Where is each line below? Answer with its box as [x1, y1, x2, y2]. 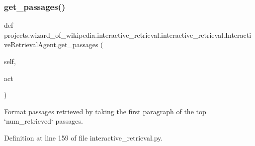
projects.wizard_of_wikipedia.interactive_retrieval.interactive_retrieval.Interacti [4, 29, 252, 40]
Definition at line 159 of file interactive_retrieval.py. [4, 132, 163, 143]
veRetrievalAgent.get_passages [4, 39, 98, 50]
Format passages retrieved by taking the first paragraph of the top [4, 106, 206, 116]
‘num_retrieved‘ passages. [4, 116, 83, 126]
